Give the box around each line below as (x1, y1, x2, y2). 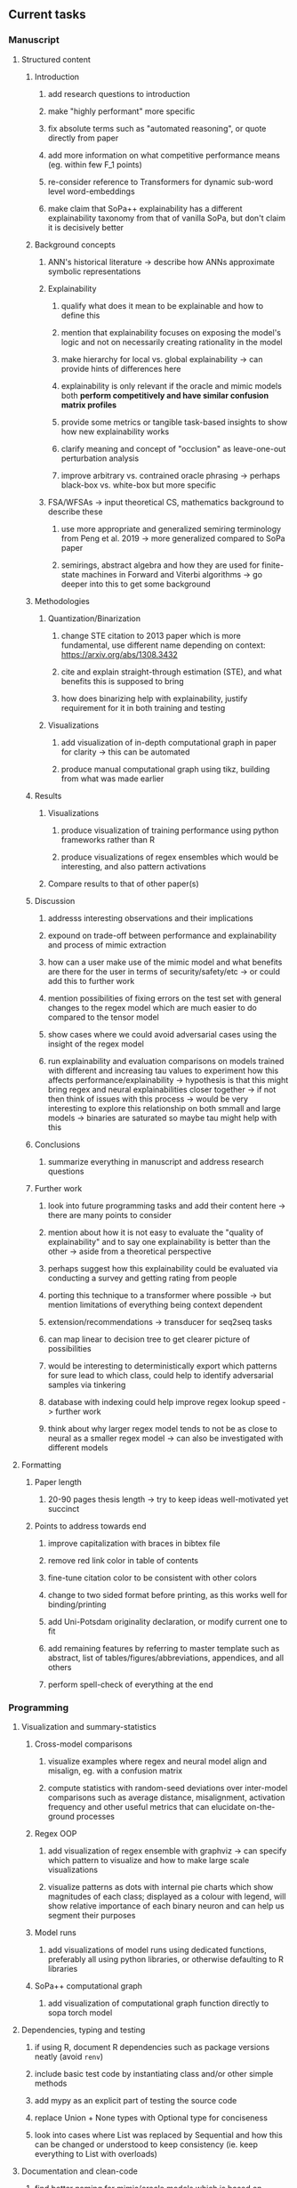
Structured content (20, 53, 91, 65)
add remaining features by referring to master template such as (47, 1643, 280, 1653)
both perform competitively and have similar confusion (60, 390, 269, 400)
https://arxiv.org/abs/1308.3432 (60, 649, 179, 659)
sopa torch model (47, 2006, 113, 2018)
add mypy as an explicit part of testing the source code (34, 2095, 237, 2105)
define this (60, 310, 100, 320)
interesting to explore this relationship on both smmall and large (47, 1102, 281, 1113)
